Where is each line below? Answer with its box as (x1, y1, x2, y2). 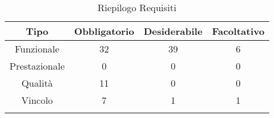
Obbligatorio (74, 24, 134, 38)
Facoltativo (212, 24, 264, 38)
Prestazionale (10, 59, 65, 73)
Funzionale (14, 42, 59, 55)
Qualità (21, 76, 53, 90)
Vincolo (21, 93, 53, 107)
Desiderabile (143, 24, 203, 38)
